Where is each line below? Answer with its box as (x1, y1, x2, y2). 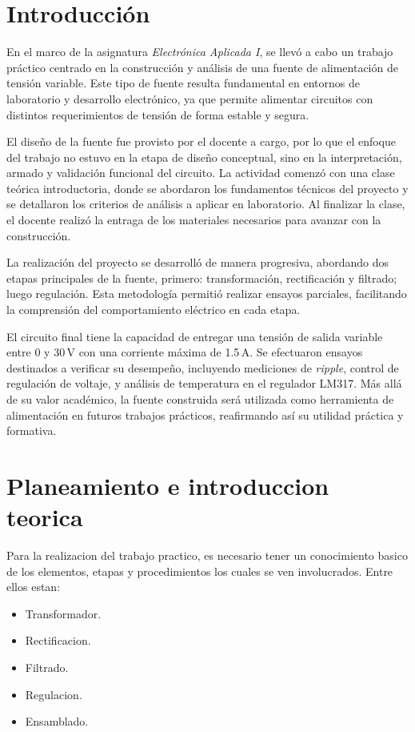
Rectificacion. (25, 632, 91, 649)
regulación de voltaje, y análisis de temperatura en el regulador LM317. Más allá (6, 375, 402, 392)
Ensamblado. (25, 713, 89, 730)
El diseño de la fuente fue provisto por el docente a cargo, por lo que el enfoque (6, 133, 397, 150)
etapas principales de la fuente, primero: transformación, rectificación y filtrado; (6, 269, 397, 286)
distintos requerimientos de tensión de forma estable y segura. (6, 106, 309, 123)
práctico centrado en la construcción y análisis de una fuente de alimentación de (6, 58, 398, 75)
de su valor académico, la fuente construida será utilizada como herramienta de (6, 391, 394, 407)
